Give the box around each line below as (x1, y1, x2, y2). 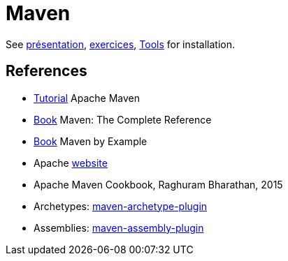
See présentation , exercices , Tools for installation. (6, 38, 235, 50)
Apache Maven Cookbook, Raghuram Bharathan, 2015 (34, 178, 283, 191)
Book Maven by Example (34, 135, 147, 147)
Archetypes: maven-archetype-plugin (34, 200, 208, 212)
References (6, 62, 87, 80)
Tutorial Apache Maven (34, 91, 141, 104)
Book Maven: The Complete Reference (34, 113, 212, 126)
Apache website (34, 156, 108, 169)
